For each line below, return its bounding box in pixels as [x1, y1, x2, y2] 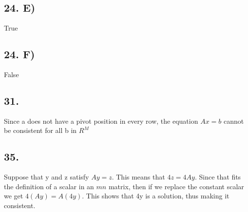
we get [4, 191, 23, 201]
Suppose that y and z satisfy [4, 172, 89, 182]
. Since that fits [194, 172, 241, 182]
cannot [223, 115, 244, 126]
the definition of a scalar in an [4, 181, 94, 191]
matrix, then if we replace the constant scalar [108, 181, 244, 191]
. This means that [112, 172, 165, 182]
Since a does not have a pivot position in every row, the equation [4, 115, 198, 126]
